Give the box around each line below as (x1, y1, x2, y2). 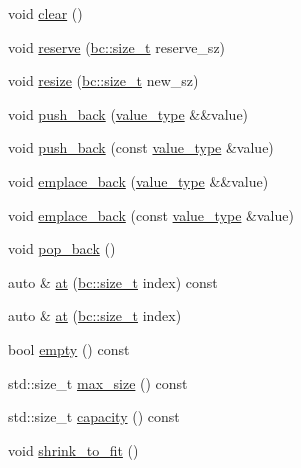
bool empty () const (8, 338, 130, 359)
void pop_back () (8, 238, 116, 259)
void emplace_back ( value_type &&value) (8, 170, 269, 191)
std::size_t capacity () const (8, 406, 180, 427)
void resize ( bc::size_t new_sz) (8, 70, 199, 91)
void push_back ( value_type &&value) (8, 103, 249, 124)
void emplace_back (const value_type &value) (8, 204, 294, 225)
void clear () (8, 3, 83, 23)
